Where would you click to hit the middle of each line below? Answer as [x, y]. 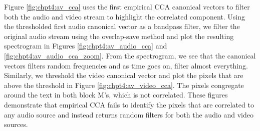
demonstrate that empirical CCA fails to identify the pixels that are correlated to [129, 104]
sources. [16, 124]
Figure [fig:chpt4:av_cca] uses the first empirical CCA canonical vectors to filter [127, 6]
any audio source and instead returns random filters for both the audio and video [129, 114]
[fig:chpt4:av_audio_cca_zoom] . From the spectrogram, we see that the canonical [130, 55]
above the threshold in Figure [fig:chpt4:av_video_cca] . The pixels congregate [124, 85]
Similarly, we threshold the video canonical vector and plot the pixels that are [124, 75]
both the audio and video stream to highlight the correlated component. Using [124, 16]
